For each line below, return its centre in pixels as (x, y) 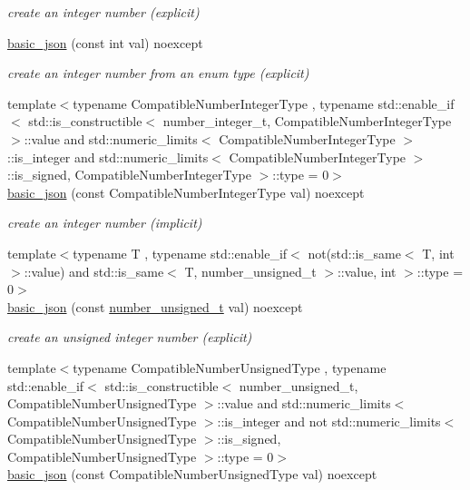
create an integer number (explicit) (103, 12)
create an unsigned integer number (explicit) (130, 337)
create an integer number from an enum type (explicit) (158, 73)
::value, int (367, 271)
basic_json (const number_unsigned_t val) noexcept (155, 306)
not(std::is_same (354, 253)
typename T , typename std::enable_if (180, 253)
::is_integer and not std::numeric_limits (329, 421)
